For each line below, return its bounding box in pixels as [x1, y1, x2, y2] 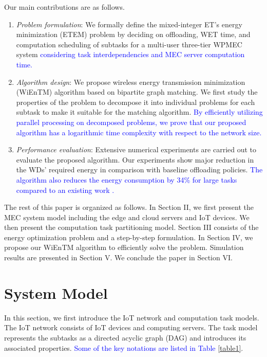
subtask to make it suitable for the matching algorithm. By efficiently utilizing [16, 106, 263, 117]
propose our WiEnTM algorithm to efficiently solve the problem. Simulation [4, 242, 244, 253]
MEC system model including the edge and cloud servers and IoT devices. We [4, 211, 250, 222]
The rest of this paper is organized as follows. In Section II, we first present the [4, 202, 254, 212]
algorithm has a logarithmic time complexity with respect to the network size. [16, 127, 262, 137]
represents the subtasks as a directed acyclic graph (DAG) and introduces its [4, 332, 246, 343]
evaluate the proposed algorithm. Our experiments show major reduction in [16, 154, 254, 165]
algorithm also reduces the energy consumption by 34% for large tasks [16, 174, 237, 185]
